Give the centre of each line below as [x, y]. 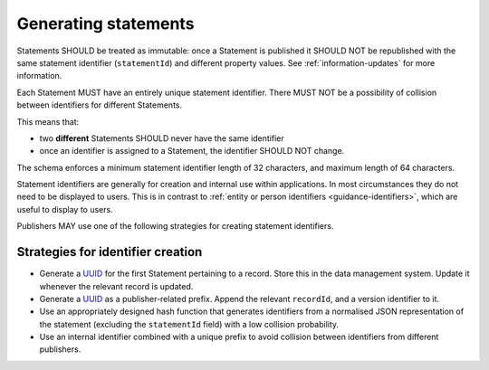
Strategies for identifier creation [110, 252]
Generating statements [105, 24]
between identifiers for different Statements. [100, 105]
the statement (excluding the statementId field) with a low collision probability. [189, 324]
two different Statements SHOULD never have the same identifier [162, 138]
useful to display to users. [65, 209]
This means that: [48, 121]
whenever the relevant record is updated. [116, 286]
